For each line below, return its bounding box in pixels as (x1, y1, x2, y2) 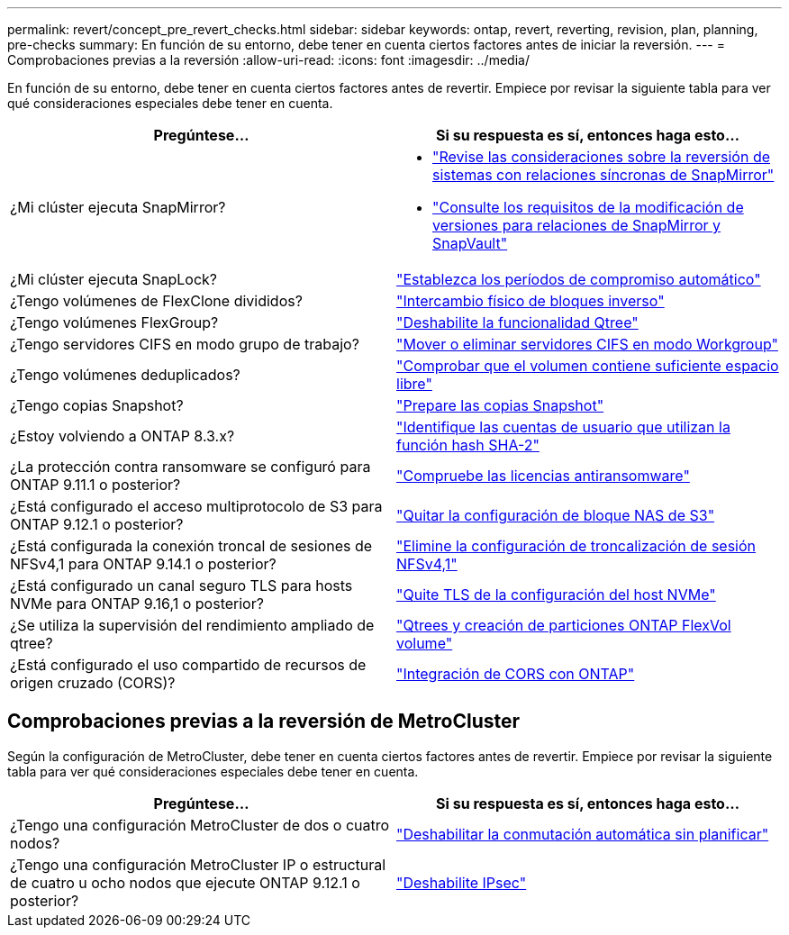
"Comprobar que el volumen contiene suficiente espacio (396, 357, 779, 375)
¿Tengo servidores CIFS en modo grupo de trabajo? (10, 335, 359, 353)
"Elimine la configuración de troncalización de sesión (396, 537, 757, 555)
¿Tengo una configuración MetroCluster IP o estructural (10, 855, 386, 874)
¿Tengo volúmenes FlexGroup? (10, 313, 219, 331)
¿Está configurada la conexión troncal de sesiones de (10, 537, 373, 555)
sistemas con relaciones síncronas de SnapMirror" (432, 166, 775, 184)
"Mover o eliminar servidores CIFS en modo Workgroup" (396, 335, 778, 353)
